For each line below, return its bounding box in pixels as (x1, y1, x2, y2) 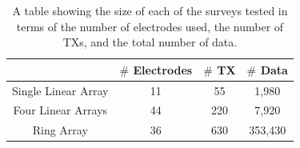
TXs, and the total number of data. (62, 34, 238, 50)
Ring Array (32, 122, 88, 138)
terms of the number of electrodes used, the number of (16, 18, 284, 34)
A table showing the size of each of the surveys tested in (12, 2, 288, 18)
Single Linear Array (12, 82, 109, 98)
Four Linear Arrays (13, 102, 108, 118)
